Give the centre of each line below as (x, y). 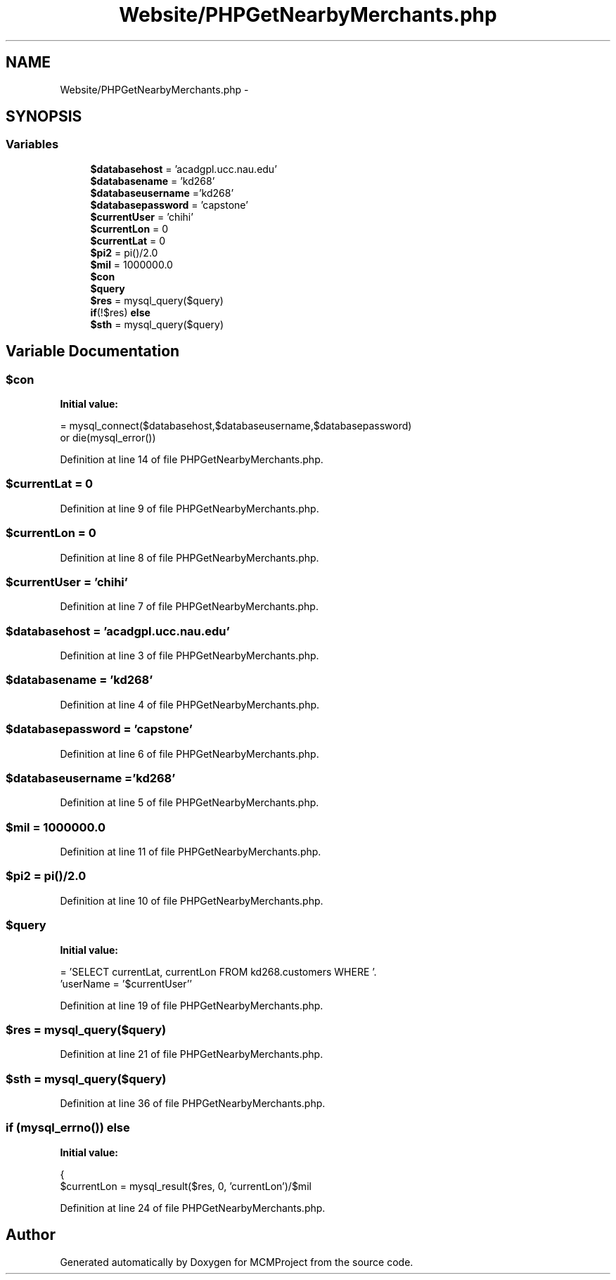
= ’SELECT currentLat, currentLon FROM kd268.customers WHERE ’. (218, 971)
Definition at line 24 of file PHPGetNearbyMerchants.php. (193, 1208)
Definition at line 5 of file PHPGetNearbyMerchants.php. (190, 803)
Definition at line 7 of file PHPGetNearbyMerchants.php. (189, 607)
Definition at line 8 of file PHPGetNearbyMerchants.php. (190, 557)
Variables (32, 144)
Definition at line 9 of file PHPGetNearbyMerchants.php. (190, 508)
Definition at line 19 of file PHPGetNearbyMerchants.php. (192, 1005)
